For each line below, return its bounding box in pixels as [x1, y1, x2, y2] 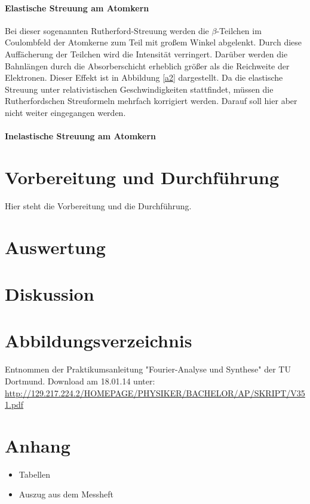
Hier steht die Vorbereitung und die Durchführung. [5, 199, 192, 212]
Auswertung [5, 234, 106, 259]
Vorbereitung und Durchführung [5, 164, 279, 189]
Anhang [5, 433, 70, 457]
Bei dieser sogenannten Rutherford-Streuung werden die [5, 24, 209, 36]
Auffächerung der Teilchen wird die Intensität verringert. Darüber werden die [5, 47, 288, 60]
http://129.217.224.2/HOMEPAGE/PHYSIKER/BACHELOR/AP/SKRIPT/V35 [5, 386, 305, 399]
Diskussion [5, 282, 94, 306]
